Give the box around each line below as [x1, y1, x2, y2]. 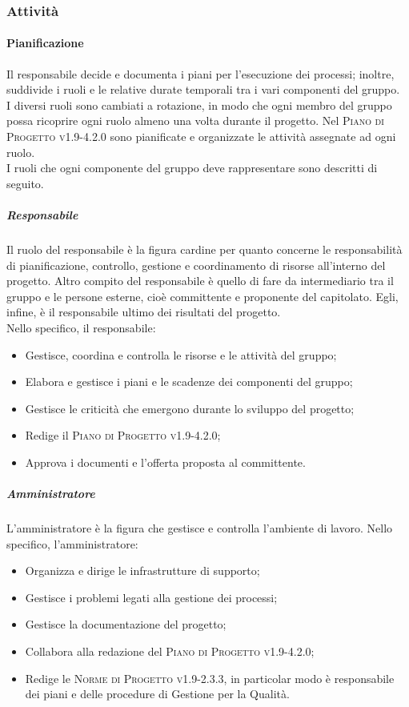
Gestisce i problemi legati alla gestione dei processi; [25, 588, 278, 605]
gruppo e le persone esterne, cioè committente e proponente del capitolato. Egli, [6, 287, 399, 304]
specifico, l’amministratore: [6, 535, 138, 552]
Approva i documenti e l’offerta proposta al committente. [25, 453, 306, 470]
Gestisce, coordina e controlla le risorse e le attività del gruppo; [25, 346, 337, 363]
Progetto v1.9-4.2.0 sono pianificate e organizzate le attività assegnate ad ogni [6, 128, 396, 145]
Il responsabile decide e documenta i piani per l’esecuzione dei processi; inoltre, [6, 65, 395, 82]
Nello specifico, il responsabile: [6, 319, 156, 335]
